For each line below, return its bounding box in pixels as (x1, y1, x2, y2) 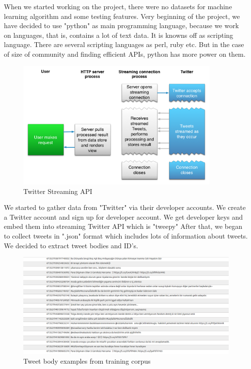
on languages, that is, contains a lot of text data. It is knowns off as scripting (4, 30, 234, 40)
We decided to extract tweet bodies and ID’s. (4, 240, 138, 250)
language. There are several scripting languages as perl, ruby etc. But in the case (4, 39, 244, 49)
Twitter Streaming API (23, 186, 93, 196)
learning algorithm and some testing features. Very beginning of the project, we (4, 11, 240, 21)
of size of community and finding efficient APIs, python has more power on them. (4, 48, 246, 59)
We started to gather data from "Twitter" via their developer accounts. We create (4, 202, 246, 212)
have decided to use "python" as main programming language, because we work (4, 20, 239, 31)
